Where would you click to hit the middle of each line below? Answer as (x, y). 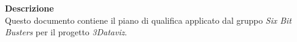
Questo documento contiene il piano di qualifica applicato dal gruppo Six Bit (148, 20)
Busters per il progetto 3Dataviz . (66, 32)
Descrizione (30, 8)
